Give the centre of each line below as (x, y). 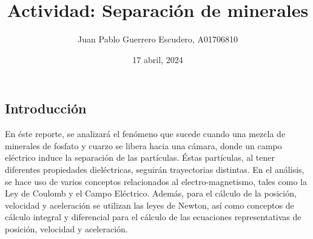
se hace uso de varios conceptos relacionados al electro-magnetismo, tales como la (156, 181)
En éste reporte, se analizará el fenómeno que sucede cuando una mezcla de (145, 134)
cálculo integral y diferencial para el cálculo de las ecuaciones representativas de (153, 217)
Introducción (46, 108)
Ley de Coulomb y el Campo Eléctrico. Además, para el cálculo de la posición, (151, 193)
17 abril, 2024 (158, 59)
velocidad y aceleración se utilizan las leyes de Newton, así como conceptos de (150, 205)
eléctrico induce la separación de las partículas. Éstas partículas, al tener (140, 157)
